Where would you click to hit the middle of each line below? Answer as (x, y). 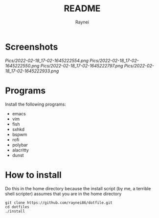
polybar (20, 145)
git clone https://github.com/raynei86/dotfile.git (59, 203)
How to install (34, 175)
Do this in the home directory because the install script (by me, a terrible (78, 188)
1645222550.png (22, 65)
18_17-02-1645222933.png (32, 71)
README (82, 9)
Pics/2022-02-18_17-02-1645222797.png (82, 65)
